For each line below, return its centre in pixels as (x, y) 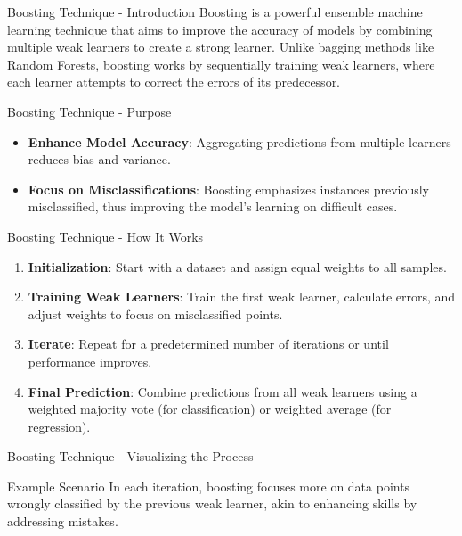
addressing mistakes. (63, 521)
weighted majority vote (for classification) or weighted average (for (210, 409)
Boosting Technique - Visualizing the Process (130, 456)
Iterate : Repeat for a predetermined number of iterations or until (208, 344)
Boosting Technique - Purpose (89, 111)
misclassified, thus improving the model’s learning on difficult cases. (213, 206)
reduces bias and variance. (99, 159)
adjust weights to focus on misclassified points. (155, 313)
